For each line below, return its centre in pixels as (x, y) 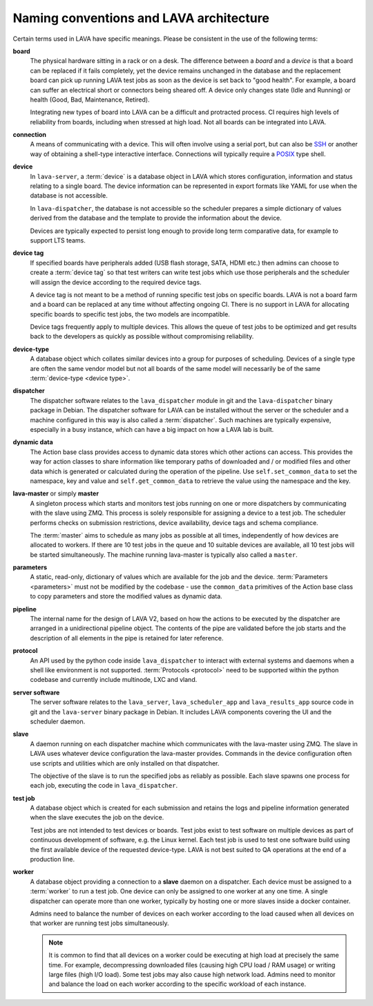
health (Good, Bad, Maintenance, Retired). (90, 99)
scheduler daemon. (58, 721)
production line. (52, 860)
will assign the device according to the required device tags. (116, 282)
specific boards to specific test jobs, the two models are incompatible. (130, 314)
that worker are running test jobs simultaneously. (99, 923)
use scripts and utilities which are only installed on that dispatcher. (125, 763)
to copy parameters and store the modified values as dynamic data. (126, 596)
